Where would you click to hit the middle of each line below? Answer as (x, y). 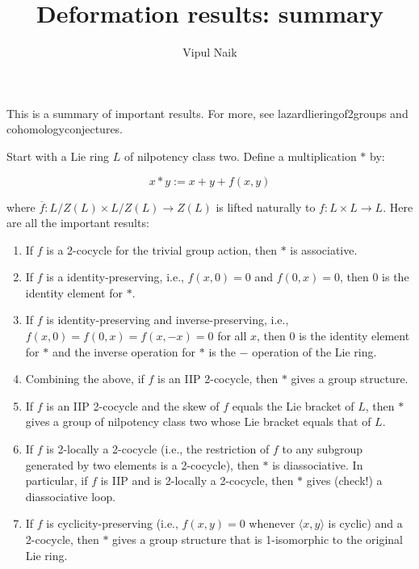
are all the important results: (78, 223)
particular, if (57, 480)
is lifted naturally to (266, 207)
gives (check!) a (344, 480)
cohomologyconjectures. (65, 129)
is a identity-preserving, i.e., (115, 277)
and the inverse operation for (124, 351)
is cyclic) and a (365, 523)
